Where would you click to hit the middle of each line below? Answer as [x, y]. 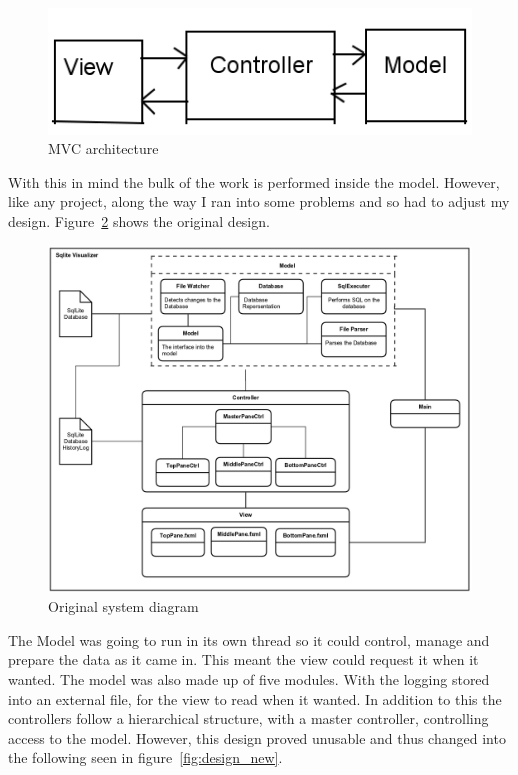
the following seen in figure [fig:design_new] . [145, 757]
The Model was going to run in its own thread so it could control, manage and [249, 639]
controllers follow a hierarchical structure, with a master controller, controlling [248, 718]
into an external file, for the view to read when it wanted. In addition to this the [255, 698]
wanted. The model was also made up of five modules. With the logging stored [249, 678]
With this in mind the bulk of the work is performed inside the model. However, [254, 181]
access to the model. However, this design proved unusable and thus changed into [257, 737]
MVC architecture [103, 148]
